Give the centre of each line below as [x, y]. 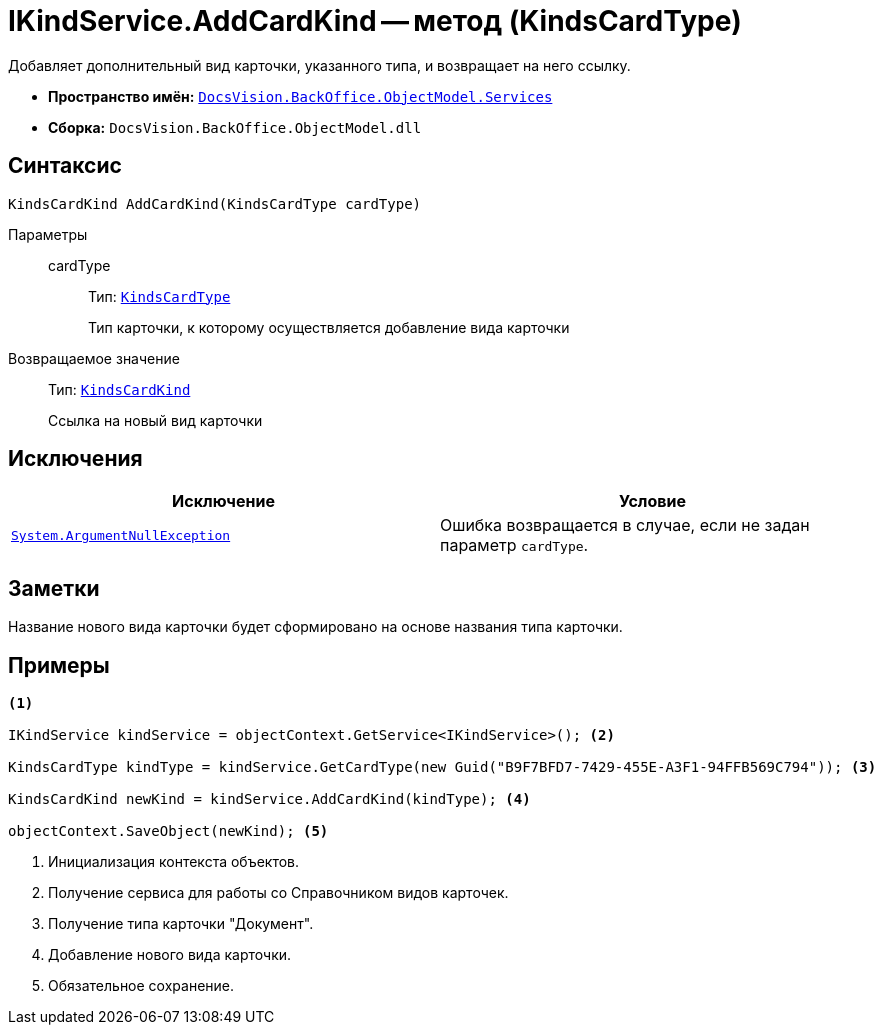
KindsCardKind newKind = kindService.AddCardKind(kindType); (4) [269, 799]
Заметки [54, 588]
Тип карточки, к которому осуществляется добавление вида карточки [329, 327]
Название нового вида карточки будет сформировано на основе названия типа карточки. [315, 627]
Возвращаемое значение [94, 358]
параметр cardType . [514, 545]
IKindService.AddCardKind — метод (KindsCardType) [375, 21]
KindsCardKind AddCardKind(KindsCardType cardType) [215, 203]
